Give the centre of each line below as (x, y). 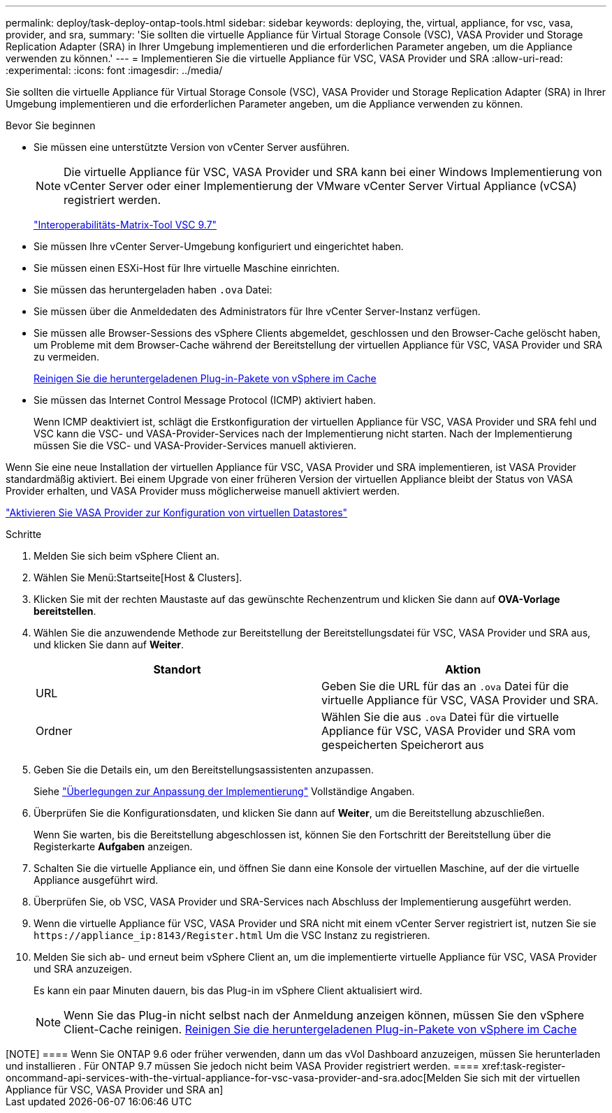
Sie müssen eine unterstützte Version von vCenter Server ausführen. (192, 147)
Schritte (24, 534)
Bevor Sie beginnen (51, 125)
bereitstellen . (65, 611)
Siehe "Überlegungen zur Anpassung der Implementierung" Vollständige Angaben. (224, 791)
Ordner (54, 731)
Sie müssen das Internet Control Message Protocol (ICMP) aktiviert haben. (205, 400)
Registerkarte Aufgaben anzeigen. (113, 846)
